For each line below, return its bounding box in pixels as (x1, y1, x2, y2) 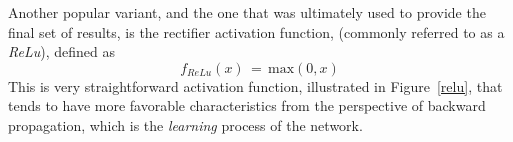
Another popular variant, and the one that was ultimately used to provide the (8, 2, 486, 22)
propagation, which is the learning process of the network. (8, 114, 363, 135)
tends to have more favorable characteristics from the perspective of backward (8, 95, 486, 116)
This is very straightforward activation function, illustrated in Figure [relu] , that (8, 75, 503, 96)
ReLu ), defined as (8, 41, 115, 62)
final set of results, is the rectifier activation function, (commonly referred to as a (8, 21, 505, 42)
